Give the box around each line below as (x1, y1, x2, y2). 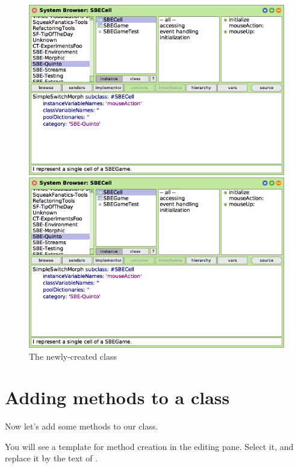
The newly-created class (29, 349, 117, 362)
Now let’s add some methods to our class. (5, 420, 158, 433)
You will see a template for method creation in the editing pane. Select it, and (5, 440, 294, 452)
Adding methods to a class (5, 385, 230, 410)
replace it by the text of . (5, 452, 98, 464)
